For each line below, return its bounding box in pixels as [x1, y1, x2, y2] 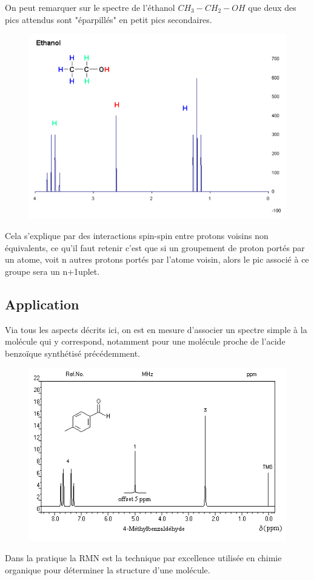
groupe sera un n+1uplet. [5, 265, 100, 277]
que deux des [248, 1, 296, 13]
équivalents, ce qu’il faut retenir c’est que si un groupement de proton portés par [5, 241, 305, 254]
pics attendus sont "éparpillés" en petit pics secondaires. [5, 13, 212, 25]
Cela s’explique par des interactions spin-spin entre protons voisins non [5, 229, 269, 241]
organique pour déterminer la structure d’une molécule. [5, 563, 210, 576]
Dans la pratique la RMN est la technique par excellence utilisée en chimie [5, 551, 282, 564]
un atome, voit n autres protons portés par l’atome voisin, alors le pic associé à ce [5, 253, 309, 266]
